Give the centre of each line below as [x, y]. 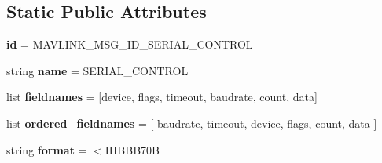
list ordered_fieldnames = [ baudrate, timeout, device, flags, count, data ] [192, 123]
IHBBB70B [132, 149]
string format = [47, 149]
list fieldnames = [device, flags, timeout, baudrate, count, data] [162, 97]
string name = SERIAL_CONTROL [97, 70]
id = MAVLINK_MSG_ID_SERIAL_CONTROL [130, 44]
